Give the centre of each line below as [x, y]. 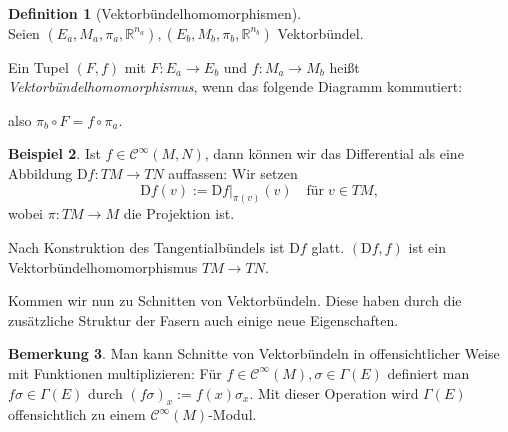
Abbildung [40, 172]
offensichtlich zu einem [77, 414]
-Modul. [232, 414]
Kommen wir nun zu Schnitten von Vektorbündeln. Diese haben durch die [235, 300]
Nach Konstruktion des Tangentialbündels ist [146, 247]
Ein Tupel [38, 66]
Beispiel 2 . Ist [54, 153]
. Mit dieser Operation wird [334, 392]
